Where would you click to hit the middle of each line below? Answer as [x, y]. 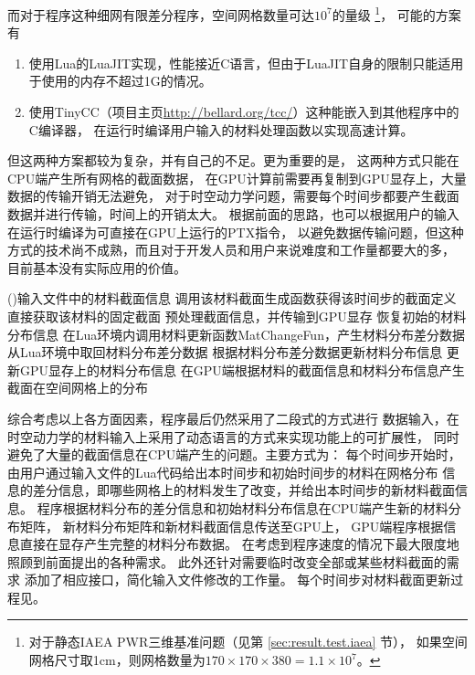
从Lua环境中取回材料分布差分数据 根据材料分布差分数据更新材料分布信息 [225, 352]
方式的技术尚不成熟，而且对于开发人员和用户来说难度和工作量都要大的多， [231, 250]
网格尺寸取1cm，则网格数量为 [117, 660]
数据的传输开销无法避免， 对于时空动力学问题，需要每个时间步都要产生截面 [233, 196]
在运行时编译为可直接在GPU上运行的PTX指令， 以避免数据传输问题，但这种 [236, 232]
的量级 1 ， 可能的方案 [396, 13]
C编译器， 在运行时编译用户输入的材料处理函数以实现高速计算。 [221, 129]
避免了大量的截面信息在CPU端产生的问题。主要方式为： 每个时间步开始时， [234, 454]
